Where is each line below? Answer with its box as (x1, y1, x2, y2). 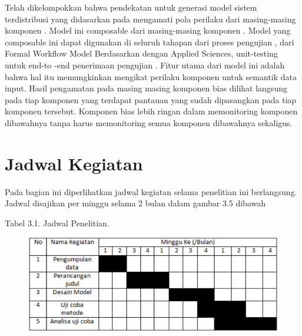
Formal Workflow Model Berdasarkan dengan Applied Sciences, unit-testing (5, 47, 278, 60)
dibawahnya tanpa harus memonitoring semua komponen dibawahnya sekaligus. (5, 116, 293, 129)
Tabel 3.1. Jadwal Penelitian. (5, 216, 109, 229)
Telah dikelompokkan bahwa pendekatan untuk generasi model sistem (5, 1, 257, 13)
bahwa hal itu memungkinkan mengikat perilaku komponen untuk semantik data (5, 70, 297, 83)
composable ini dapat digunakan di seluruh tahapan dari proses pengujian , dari (5, 35, 294, 48)
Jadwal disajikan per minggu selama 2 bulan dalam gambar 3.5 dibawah (5, 197, 266, 209)
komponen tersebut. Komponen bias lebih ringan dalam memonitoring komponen (5, 105, 298, 117)
